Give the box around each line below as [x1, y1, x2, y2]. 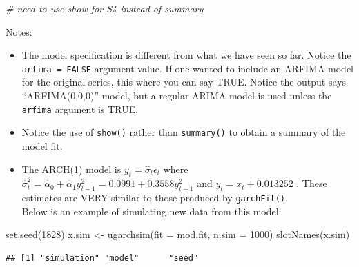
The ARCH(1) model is [21, 161, 122, 176]
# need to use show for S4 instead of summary [6, 1, 204, 15]
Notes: [6, 24, 32, 39]
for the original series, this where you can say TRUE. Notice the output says [21, 75, 346, 89]
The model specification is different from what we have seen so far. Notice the [21, 48, 351, 62]
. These [296, 176, 327, 190]
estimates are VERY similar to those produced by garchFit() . [21, 190, 288, 205]
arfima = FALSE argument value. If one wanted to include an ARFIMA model [21, 61, 354, 75]
